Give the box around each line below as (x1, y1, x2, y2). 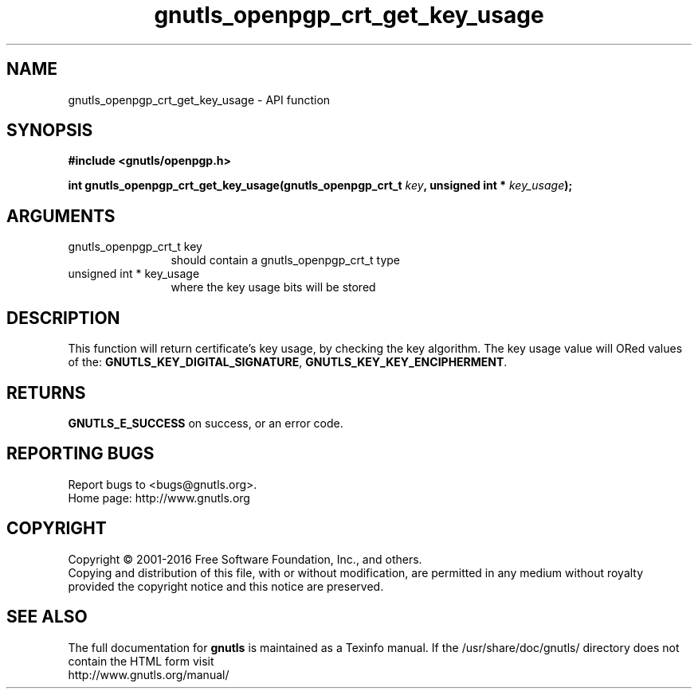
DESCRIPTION (6, 307, 120, 328)
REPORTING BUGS (6, 443, 155, 464)
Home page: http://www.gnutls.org (68, 490, 250, 505)
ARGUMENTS (6, 205, 116, 226)
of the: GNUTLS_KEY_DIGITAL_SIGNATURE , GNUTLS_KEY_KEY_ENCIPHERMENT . (68, 355, 508, 369)
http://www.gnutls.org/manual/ (68, 667, 229, 681)
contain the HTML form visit (68, 654, 214, 668)
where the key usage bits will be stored (171, 280, 376, 295)
